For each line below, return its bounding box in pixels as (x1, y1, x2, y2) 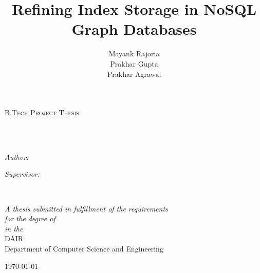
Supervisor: (5, 169, 40, 179)
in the (5, 223, 23, 234)
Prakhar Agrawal (107, 68, 161, 79)
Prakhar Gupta (110, 58, 158, 69)
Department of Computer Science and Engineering (5, 243, 163, 254)
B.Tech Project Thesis (5, 107, 79, 118)
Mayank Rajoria (108, 48, 160, 59)
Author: (5, 151, 29, 162)
